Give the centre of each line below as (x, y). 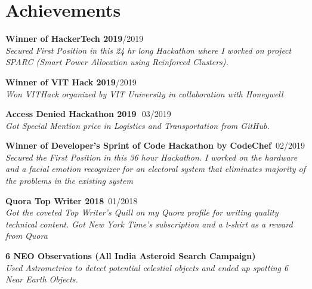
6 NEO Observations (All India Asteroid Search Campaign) (131, 256)
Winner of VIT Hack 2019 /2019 (71, 82)
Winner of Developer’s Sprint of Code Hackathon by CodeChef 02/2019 (155, 145)
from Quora (27, 236)
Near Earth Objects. (42, 279)
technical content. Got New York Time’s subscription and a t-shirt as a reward (149, 224)
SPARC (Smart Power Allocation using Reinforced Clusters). (117, 62)
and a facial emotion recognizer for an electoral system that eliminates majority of (155, 169)
